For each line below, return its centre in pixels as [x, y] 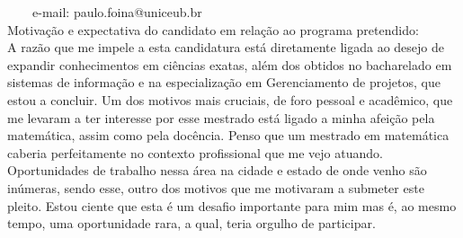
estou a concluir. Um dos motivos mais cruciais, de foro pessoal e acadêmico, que [230, 99]
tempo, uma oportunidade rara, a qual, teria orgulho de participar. [191, 223]
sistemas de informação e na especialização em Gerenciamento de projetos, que [224, 82]
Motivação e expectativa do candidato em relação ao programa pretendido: [213, 29]
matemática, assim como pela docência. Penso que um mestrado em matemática [228, 135]
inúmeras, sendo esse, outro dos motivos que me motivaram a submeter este [216, 187]
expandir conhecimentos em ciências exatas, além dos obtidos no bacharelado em [230, 64]
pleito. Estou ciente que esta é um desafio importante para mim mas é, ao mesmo [232, 205]
